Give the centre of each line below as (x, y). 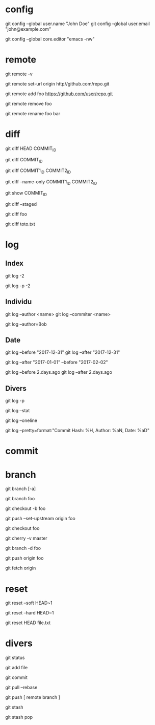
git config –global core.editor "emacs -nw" (50, 39)
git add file (17, 668)
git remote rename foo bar (33, 113)
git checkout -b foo (25, 508)
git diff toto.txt (20, 224)
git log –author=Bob (26, 324)
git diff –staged (21, 204)
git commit (17, 677)
